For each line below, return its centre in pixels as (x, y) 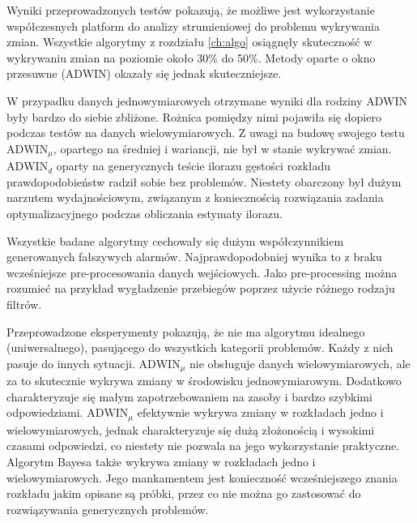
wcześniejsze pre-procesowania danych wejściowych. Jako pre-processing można (202, 272)
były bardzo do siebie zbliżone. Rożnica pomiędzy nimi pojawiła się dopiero (194, 116)
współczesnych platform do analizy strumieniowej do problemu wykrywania (193, 26)
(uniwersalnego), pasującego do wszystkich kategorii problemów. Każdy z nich (200, 347)
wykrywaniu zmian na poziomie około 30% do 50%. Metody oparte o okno (191, 57)
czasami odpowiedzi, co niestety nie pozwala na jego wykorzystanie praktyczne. (203, 446)
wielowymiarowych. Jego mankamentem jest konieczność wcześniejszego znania (202, 477)
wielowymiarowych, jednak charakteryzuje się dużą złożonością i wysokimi (191, 429)
